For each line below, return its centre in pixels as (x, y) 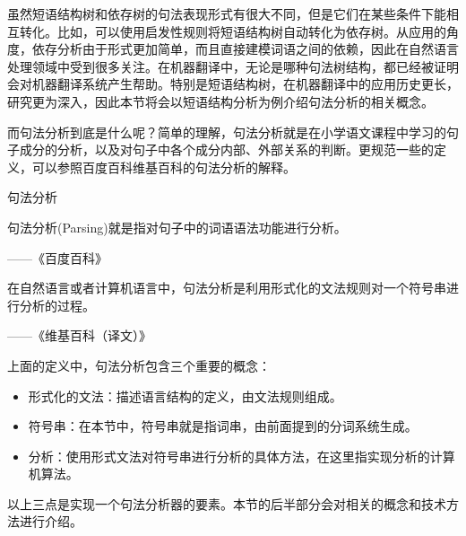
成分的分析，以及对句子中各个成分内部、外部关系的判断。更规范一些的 (226, 149)
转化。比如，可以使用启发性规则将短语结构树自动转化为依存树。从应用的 (233, 31)
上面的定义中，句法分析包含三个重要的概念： (139, 365)
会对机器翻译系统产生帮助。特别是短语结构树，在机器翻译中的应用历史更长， (233, 84)
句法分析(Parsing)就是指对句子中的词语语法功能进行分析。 (177, 227)
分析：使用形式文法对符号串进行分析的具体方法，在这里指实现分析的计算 (242, 456)
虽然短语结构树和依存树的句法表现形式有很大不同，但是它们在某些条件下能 (227, 13)
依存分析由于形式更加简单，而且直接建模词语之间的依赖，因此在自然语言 (245, 49)
